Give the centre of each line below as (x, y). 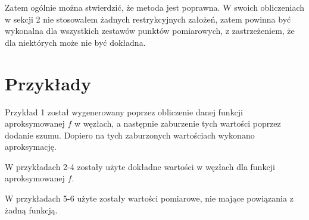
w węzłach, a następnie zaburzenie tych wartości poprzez (178, 123)
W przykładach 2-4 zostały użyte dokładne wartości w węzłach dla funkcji (140, 166)
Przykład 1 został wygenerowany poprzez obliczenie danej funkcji (124, 111)
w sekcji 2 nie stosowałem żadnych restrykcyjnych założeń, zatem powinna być (148, 19)
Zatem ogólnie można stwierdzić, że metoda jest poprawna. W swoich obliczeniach (155, 7)
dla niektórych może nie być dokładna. (75, 42)
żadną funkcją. (31, 210)
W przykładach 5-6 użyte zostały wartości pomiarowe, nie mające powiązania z (149, 198)
